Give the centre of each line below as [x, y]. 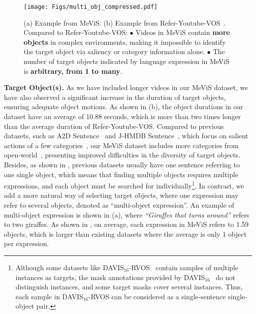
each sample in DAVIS [49, 296]
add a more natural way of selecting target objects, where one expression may [121, 195]
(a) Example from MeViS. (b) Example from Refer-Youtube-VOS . [125, 22]
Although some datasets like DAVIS [70, 267]
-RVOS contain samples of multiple [184, 267]
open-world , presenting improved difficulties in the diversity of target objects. [122, 155]
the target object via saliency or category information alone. [114, 51]
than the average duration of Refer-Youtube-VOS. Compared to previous [114, 126]
